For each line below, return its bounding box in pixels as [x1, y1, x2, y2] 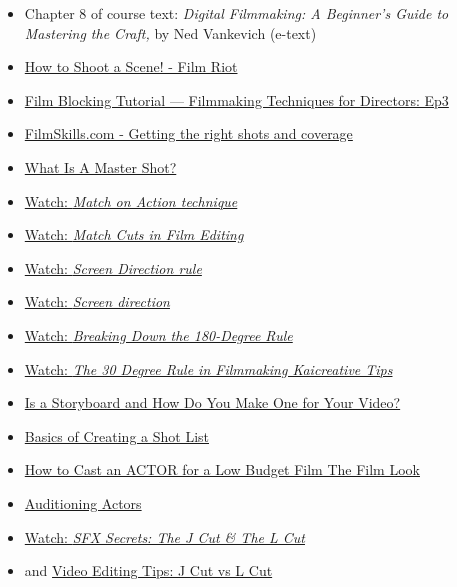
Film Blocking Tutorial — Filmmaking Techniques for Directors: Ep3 [24, 89, 449, 110]
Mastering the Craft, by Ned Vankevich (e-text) [24, 22, 317, 43]
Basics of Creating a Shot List [24, 425, 209, 446]
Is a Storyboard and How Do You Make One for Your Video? [24, 392, 401, 413]
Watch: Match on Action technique [24, 190, 238, 211]
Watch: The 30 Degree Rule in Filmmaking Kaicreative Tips [24, 358, 393, 379]
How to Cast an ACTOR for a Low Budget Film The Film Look [24, 459, 420, 480]
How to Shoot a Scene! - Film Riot [24, 56, 238, 77]
